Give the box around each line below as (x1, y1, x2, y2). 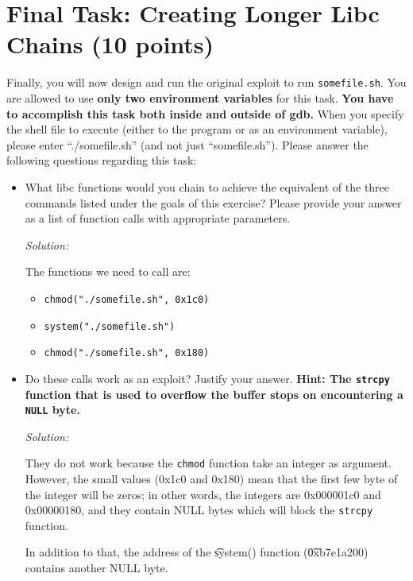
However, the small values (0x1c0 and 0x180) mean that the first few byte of (25, 471, 398, 487)
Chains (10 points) (6, 28, 214, 60)
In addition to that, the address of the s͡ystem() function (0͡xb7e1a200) (25, 544, 369, 560)
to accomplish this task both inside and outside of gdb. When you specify (6, 105, 404, 122)
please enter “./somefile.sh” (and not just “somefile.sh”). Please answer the (6, 136, 369, 153)
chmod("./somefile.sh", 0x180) (44, 347, 210, 359)
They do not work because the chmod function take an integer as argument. (25, 455, 392, 471)
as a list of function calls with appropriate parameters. (25, 210, 291, 227)
